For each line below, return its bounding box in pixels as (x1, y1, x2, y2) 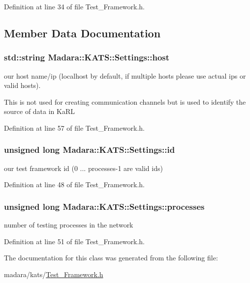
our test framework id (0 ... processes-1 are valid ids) (4, 163, 163, 173)
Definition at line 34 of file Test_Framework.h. (4, 1, 145, 11)
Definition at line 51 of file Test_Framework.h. (4, 236, 145, 246)
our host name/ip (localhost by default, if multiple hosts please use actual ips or (4, 70, 246, 81)
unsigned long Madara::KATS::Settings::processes (4, 200, 205, 212)
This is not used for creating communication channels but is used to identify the (4, 96, 246, 107)
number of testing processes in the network (4, 220, 133, 230)
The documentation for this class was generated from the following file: (4, 253, 218, 263)
